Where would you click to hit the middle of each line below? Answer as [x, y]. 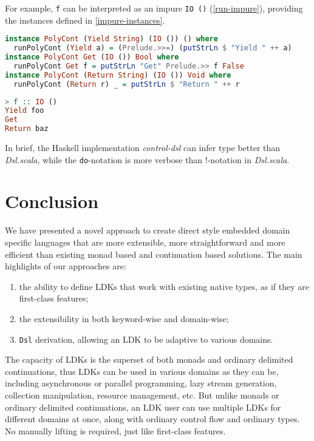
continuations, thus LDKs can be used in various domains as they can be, [142, 371]
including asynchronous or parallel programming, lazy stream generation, [141, 383]
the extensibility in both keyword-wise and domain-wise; [124, 318]
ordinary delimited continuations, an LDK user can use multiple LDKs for [143, 407]
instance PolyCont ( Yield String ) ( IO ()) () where [111, 39]
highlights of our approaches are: [66, 266]
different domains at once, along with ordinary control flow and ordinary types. [152, 419]
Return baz [27, 129]
